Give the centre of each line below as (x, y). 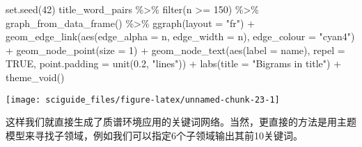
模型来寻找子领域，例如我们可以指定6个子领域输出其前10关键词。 (154, 135)
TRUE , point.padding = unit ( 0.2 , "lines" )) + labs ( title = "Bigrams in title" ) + (174, 63)
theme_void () (35, 77)
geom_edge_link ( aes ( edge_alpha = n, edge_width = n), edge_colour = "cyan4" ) (180, 36)
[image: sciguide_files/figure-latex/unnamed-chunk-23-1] (143, 100)
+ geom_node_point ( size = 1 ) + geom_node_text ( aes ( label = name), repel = (175, 50)
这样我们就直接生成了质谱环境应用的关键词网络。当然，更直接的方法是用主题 (181, 122)
